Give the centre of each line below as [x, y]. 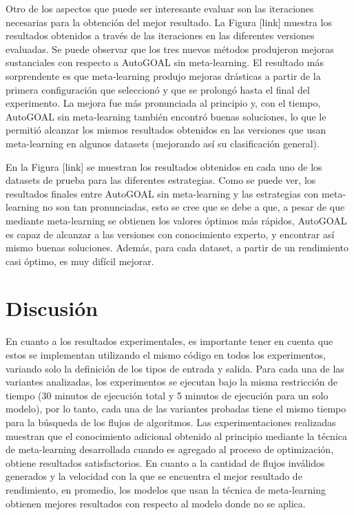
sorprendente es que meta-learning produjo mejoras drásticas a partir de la [163, 75]
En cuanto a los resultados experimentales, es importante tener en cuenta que [169, 341]
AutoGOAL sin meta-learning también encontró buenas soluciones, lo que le [166, 116]
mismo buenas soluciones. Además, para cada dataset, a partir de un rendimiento [177, 248]
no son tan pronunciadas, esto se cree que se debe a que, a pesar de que [194, 207]
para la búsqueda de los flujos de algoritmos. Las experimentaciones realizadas [171, 422]
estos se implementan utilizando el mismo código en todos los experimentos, [166, 355]
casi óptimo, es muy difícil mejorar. [80, 261]
